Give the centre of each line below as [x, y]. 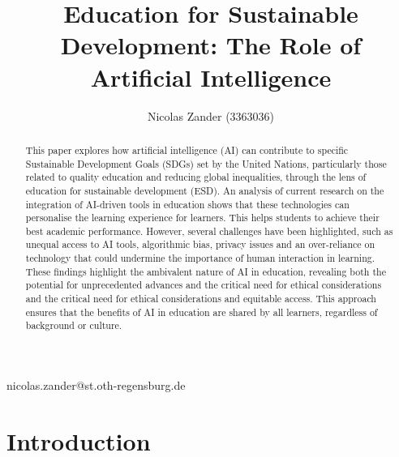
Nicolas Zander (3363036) [211, 115]
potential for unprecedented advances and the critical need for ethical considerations [204, 285]
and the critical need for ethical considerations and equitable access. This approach [201, 299]
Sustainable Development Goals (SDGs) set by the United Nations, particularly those [206, 163]
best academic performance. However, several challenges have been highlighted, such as [209, 231]
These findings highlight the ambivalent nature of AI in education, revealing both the [206, 271]
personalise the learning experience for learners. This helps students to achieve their [202, 218]
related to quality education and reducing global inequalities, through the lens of [196, 177]
